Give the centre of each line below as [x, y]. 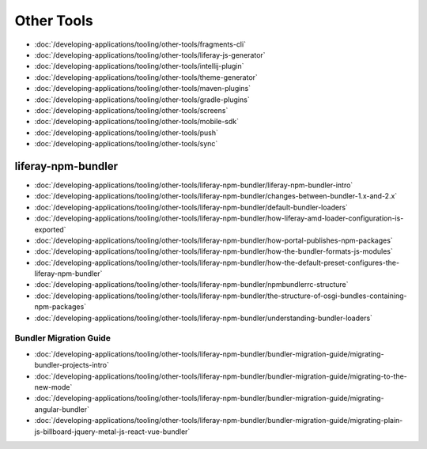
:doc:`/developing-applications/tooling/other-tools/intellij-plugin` [139, 66]
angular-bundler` [62, 409]
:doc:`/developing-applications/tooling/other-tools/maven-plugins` [143, 89]
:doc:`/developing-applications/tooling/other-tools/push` [127, 132]
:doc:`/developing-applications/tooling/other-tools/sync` [126, 144]
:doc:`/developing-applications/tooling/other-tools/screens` [131, 110]
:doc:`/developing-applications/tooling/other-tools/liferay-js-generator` [150, 55]
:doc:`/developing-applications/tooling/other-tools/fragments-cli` [140, 44]
